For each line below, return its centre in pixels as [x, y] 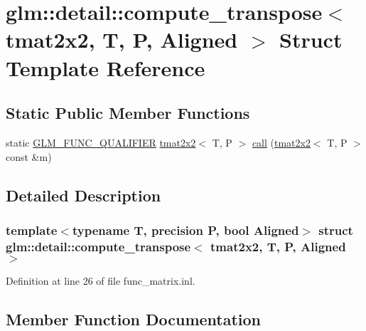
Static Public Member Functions [128, 113]
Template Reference [106, 67]
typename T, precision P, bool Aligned [185, 230]
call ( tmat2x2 [281, 142]
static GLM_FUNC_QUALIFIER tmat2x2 [101, 142]
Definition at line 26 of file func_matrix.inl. [101, 281]
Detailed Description [84, 195]
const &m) [29, 156]
